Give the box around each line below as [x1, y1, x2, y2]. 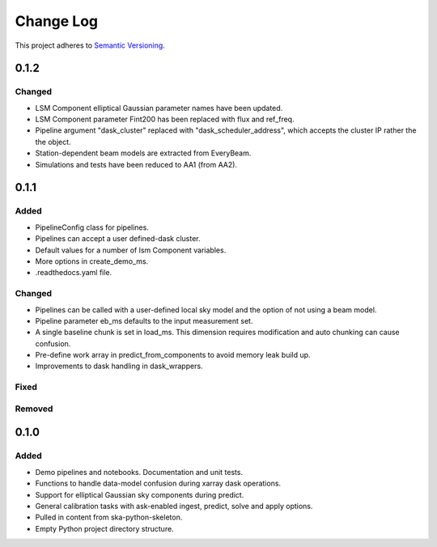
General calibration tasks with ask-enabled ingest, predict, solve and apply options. [35, 501, 313, 511]
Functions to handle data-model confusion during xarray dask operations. [35, 478, 282, 489]
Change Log [15, 12, 99, 30]
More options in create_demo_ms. [35, 256, 149, 266]
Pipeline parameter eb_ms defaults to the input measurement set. [35, 316, 253, 325]
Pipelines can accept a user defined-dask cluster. [35, 234, 202, 244]
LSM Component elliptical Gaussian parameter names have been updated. [35, 103, 283, 112]
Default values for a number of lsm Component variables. [35, 245, 227, 255]
